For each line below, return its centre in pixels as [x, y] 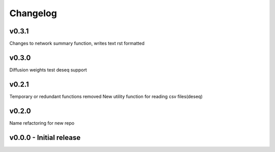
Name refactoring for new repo [42, 123]
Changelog [33, 13]
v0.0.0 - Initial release [45, 138]
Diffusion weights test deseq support [48, 70]
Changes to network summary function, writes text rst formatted [77, 44]
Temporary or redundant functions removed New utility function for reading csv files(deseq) [106, 96]
